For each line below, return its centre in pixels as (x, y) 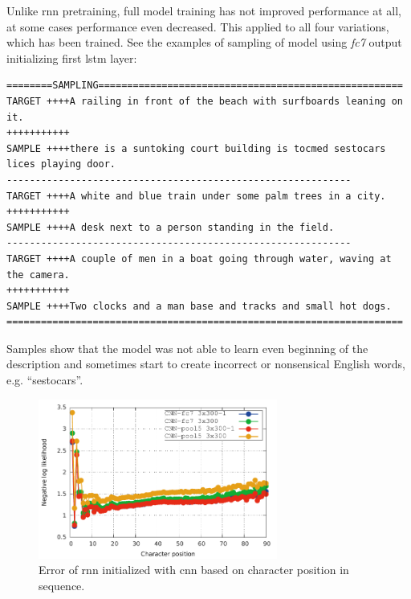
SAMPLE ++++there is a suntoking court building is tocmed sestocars (196, 148)
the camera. (38, 275)
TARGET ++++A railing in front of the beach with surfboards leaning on (205, 101)
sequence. (62, 585)
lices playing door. (61, 164)
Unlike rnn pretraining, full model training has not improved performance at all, (204, 10)
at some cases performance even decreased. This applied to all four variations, (198, 26)
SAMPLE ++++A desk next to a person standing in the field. (171, 227)
